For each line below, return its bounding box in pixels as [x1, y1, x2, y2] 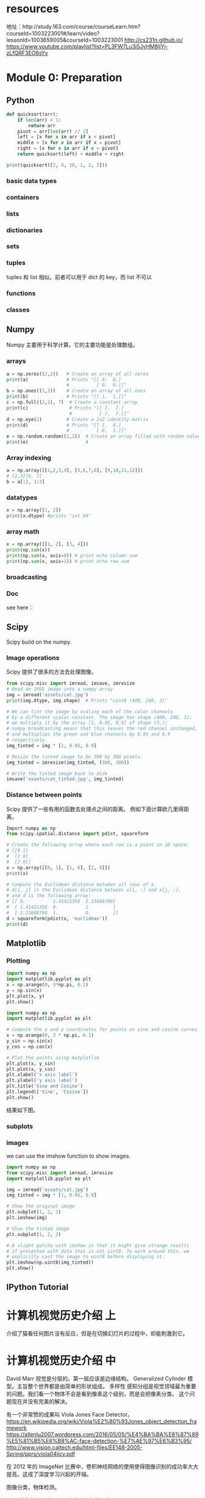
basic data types [6, 176, 57, 185]
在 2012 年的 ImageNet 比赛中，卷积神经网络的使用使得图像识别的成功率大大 [6, 1463, 199, 1470]
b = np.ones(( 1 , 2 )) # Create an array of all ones [6, 388, 146, 394]
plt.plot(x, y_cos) [6, 1066, 56, 1072]
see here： [6, 604, 34, 611]
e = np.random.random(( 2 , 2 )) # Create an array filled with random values [6, 433, 203, 439]
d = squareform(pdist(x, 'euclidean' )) [6, 915, 108, 922]
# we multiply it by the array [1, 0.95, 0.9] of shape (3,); [6, 720, 168, 726]
